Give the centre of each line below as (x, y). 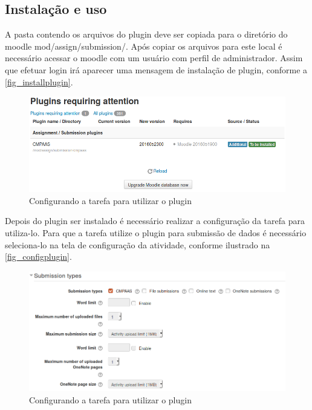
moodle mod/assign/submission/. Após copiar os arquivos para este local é (144, 46)
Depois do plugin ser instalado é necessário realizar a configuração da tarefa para (155, 221)
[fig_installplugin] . (39, 81)
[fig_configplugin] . (38, 256)
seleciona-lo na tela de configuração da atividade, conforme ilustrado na (138, 244)
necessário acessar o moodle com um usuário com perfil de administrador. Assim (154, 58)
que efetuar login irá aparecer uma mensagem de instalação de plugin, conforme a (156, 69)
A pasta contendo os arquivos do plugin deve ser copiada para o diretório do (146, 34)
